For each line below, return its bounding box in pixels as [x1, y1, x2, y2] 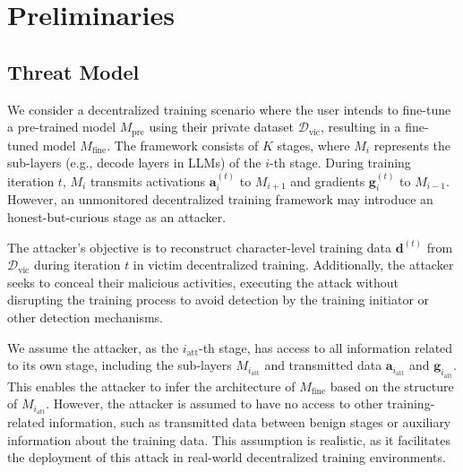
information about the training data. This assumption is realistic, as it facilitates [7, 430, 450, 449]
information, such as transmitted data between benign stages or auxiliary [48, 413, 451, 432]
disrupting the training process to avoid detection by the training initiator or [7, 290, 430, 309]
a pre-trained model [7, 117, 116, 136]
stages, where [277, 135, 350, 154]
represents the [373, 135, 451, 154]
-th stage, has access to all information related [199, 338, 453, 356]
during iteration [33, 255, 121, 274]
